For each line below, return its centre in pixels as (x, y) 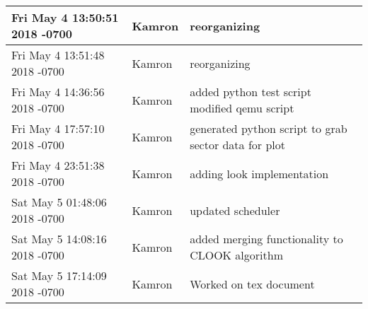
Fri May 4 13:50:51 (65, 17)
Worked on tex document (252, 284)
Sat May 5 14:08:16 (59, 239)
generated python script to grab (269, 128)
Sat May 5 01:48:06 (59, 202)
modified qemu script (242, 108)
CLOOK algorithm (236, 255)
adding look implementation (259, 173)
